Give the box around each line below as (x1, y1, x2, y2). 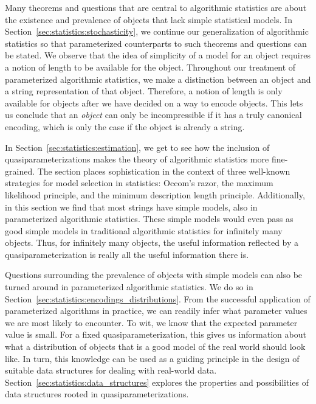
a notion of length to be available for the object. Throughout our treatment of (5, 60, 296, 73)
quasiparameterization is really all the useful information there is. (5, 248, 249, 260)
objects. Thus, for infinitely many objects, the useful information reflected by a (5, 236, 299, 249)
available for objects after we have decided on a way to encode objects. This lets (5, 96, 303, 109)
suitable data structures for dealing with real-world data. (5, 364, 217, 377)
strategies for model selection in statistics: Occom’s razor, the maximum (5, 176, 273, 189)
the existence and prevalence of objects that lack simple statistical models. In (5, 13, 292, 26)
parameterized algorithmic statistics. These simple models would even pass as (5, 212, 294, 225)
